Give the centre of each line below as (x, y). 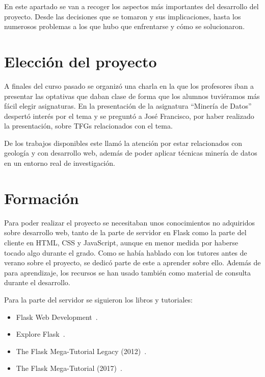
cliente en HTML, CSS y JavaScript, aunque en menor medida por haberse (121, 242)
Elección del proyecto (81, 61)
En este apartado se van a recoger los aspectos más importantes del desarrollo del (131, 6)
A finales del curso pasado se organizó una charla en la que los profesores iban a (129, 85)
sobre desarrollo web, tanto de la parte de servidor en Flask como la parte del (125, 232)
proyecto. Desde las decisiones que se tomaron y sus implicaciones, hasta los (123, 16)
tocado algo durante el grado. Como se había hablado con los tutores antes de (126, 252)
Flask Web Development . (57, 317)
